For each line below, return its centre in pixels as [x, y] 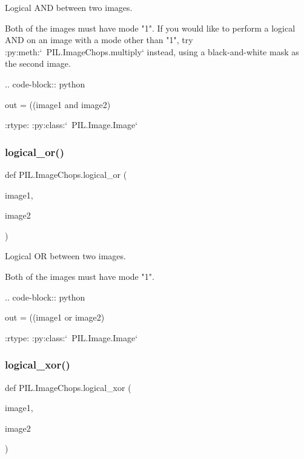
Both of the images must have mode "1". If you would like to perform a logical [150, 28]
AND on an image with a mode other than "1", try [99, 40]
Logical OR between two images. [65, 256]
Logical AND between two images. [69, 7]
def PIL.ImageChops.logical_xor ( [68, 387]
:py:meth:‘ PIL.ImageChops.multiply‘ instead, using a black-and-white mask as [152, 51]
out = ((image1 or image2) [55, 317]
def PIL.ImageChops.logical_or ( [66, 174]
